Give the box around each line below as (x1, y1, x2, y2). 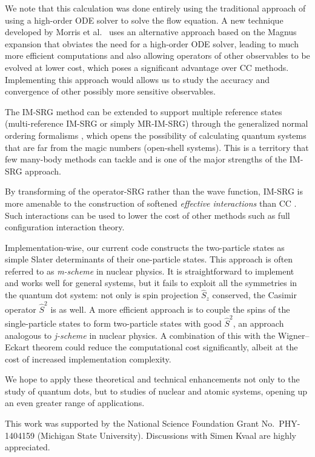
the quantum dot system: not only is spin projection (5, 289, 199, 301)
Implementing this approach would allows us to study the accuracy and (5, 73, 270, 85)
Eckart (5, 341, 30, 353)
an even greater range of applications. (5, 396, 145, 409)
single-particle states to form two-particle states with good (5, 316, 222, 329)
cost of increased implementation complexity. (5, 352, 171, 365)
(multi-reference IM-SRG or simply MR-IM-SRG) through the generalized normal (5, 117, 308, 130)
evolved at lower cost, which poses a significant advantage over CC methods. (5, 61, 289, 73)
